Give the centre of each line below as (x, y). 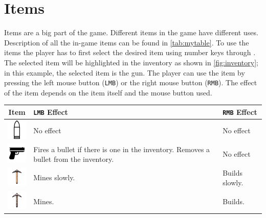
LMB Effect (51, 112)
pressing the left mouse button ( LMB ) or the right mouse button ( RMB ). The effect (131, 82)
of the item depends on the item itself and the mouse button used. (108, 92)
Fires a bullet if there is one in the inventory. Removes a (122, 149)
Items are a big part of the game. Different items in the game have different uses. (131, 32)
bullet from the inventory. (74, 159)
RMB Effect (240, 112)
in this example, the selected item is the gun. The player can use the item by (125, 72)
